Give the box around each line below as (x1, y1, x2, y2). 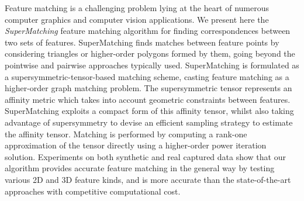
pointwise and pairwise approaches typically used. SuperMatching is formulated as (5, 58, 299, 71)
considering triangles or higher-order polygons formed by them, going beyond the (5, 47, 295, 60)
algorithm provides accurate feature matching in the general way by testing (5, 162, 275, 174)
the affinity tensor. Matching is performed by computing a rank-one (5, 127, 247, 140)
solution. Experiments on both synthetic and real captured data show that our (5, 150, 286, 162)
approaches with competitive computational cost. (5, 185, 181, 197)
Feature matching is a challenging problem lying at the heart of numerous (5, 2, 270, 13)
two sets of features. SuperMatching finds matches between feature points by (5, 36, 279, 48)
